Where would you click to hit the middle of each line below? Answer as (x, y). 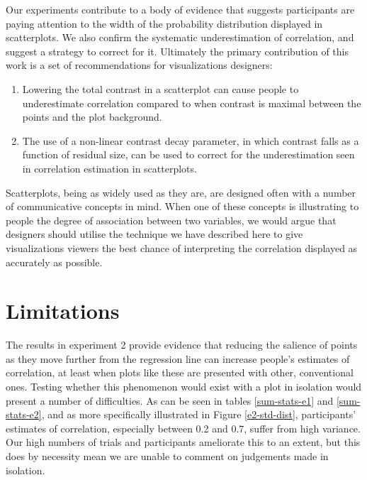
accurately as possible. (54, 262)
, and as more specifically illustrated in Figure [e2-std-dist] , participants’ (199, 414)
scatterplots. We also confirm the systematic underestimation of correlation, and (180, 37)
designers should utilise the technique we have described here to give (154, 234)
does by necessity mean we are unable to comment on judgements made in (167, 456)
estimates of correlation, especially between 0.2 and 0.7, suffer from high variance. (183, 428)
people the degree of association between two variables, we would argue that (171, 220)
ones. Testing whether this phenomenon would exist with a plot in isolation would (184, 386)
